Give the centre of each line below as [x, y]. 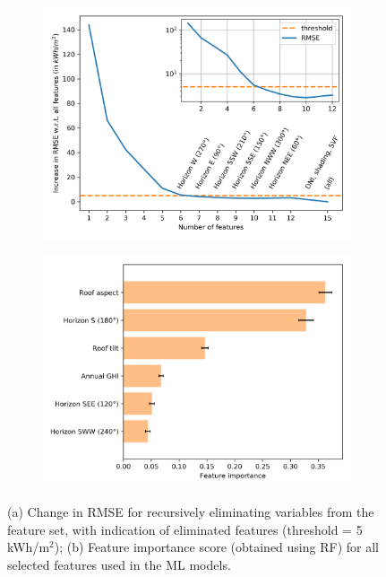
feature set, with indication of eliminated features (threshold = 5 [185, 529]
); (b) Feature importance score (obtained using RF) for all [216, 547]
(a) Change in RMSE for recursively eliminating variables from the [191, 512]
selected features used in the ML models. [119, 564]
